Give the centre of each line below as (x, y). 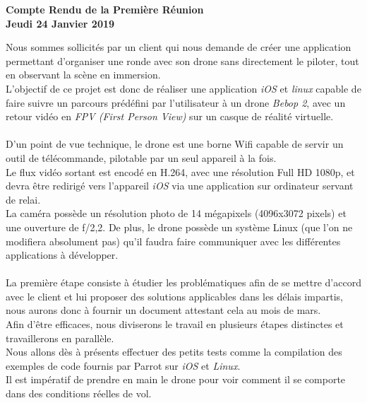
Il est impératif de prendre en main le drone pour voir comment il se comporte (176, 379)
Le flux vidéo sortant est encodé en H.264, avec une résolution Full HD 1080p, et (180, 171)
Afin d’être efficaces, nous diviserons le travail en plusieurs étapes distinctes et (175, 324)
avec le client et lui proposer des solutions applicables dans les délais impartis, (174, 296)
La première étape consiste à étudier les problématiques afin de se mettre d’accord (183, 282)
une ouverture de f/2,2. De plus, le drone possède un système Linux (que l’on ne (179, 227)
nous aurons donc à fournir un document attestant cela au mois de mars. (163, 310)
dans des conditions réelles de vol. (79, 393)
